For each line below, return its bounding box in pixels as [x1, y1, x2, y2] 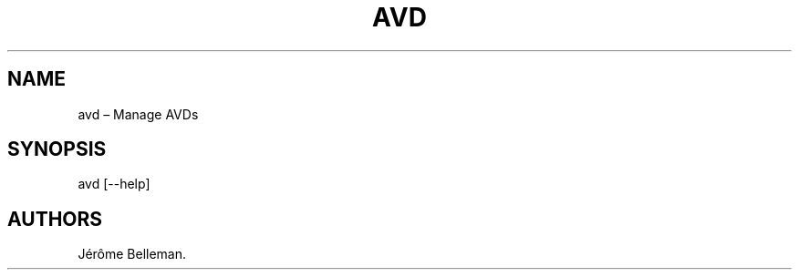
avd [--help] [78, 176, 150, 192]
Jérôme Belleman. [78, 246, 187, 262]
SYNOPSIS [7, 138, 107, 161]
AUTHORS [7, 207, 103, 231]
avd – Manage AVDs [78, 106, 199, 122]
